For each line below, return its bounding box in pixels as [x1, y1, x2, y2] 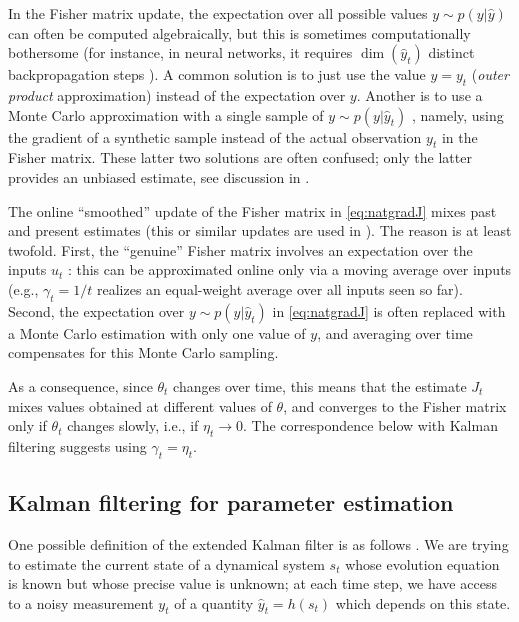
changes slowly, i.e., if [67, 415, 199, 436]
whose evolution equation [345, 553, 500, 574]
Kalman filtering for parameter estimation [8, 487, 454, 518]
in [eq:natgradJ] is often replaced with [272, 300, 506, 321]
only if [8, 415, 47, 436]
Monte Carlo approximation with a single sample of [8, 104, 324, 125]
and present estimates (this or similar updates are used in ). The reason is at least [8, 220, 512, 241]
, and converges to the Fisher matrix [283, 395, 507, 416]
